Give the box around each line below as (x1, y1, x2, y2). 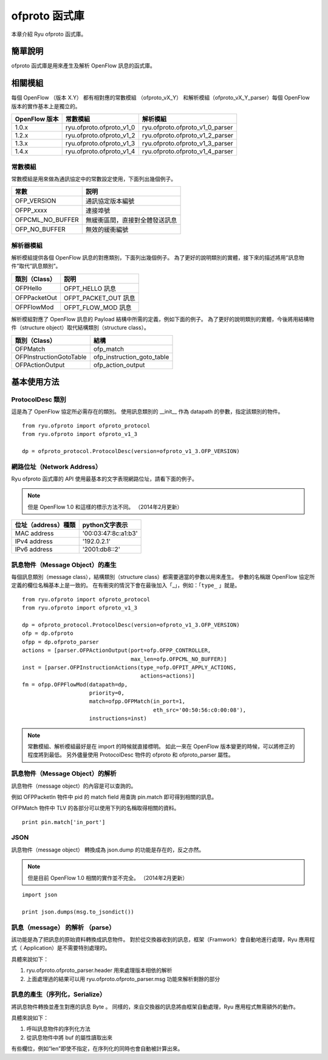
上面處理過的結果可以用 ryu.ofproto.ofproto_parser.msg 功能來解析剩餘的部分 (26, 975, 220, 982)
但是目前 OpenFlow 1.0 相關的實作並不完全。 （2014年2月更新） (27, 874, 188, 881)
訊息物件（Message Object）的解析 (11, 769, 117, 778)
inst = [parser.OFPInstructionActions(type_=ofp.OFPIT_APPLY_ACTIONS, (22, 663, 237, 671)
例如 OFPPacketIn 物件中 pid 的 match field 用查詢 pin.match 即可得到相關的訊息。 (11, 793, 217, 800)
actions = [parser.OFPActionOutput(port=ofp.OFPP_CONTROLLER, (22, 647, 211, 654)
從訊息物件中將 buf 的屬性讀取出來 (26, 1034, 112, 1041)
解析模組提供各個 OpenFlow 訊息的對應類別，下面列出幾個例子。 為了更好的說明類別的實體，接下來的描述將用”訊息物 (11, 254, 304, 262)
